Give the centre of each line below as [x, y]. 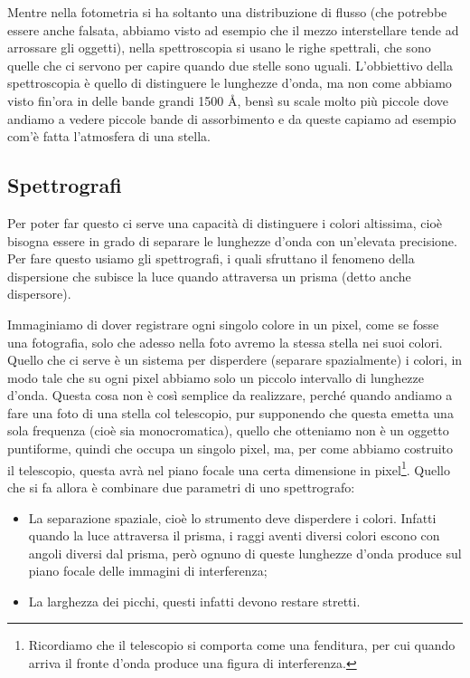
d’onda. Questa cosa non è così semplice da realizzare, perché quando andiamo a [230, 395]
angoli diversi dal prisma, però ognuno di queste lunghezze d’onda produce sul [245, 553]
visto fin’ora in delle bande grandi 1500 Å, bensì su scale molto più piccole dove [228, 100]
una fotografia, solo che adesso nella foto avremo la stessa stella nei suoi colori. [225, 342]
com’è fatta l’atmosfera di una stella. [109, 136]
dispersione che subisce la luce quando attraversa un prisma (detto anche [209, 276]
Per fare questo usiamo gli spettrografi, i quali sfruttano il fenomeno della [211, 258]
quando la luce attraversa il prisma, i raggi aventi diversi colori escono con [234, 535]
